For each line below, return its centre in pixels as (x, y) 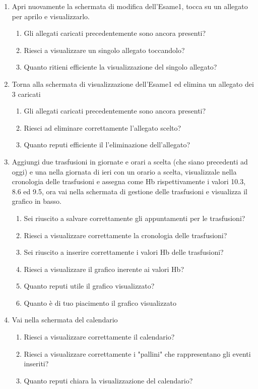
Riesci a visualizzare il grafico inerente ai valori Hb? (104, 269)
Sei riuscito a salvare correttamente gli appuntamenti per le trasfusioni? (135, 218)
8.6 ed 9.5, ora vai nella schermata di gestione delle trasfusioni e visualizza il (130, 191)
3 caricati (26, 94)
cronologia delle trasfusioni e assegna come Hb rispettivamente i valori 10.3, (129, 181)
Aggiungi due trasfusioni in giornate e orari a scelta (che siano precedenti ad (130, 161)
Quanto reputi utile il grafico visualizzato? (89, 286)
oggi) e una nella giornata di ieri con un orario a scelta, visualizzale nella (124, 171)
